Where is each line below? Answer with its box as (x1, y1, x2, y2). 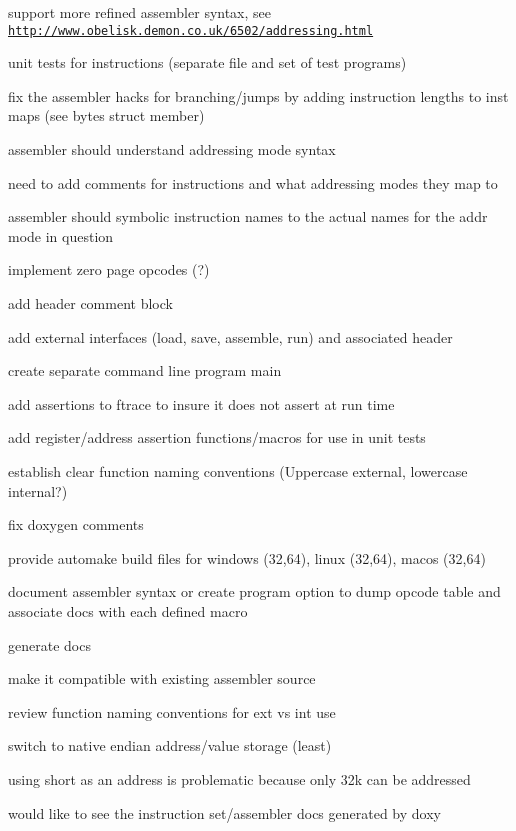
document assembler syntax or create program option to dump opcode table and (8, 581, 501, 602)
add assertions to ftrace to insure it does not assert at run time (8, 393, 395, 414)
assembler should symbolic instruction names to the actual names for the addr (8, 206, 488, 227)
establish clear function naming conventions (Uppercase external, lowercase (8, 460, 468, 481)
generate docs (8, 634, 91, 655)
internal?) (8, 480, 68, 501)
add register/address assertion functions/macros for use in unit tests (8, 427, 426, 448)
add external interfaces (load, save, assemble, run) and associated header (8, 326, 453, 347)
